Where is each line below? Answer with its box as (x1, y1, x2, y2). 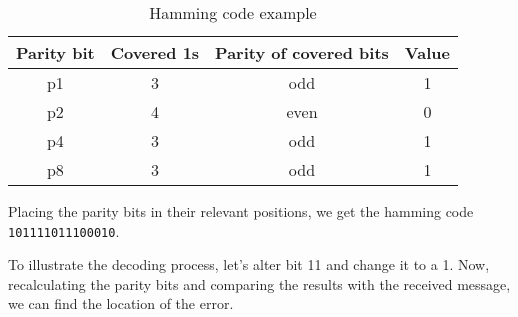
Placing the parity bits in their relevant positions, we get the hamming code (8, 201, 474, 221)
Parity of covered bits (215, 41, 389, 64)
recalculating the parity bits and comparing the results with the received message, (8, 273, 511, 294)
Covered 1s (110, 41, 200, 64)
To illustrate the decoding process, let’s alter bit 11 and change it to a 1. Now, (8, 254, 490, 275)
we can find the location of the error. (8, 293, 234, 314)
